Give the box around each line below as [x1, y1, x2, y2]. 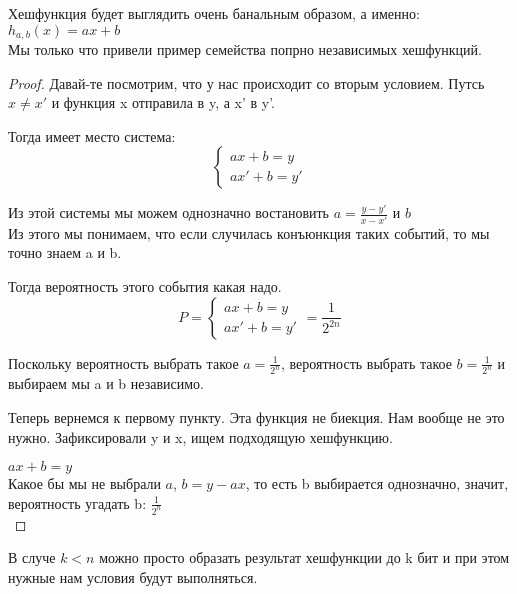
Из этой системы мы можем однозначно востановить [8, 202, 330, 223]
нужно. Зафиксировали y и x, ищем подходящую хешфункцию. [8, 426, 393, 447]
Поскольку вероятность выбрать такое [8, 352, 239, 373]
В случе [8, 547, 56, 568]
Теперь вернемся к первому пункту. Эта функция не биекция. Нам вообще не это [8, 406, 505, 427]
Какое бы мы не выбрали [8, 473, 161, 494]
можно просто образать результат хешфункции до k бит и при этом [99, 547, 510, 568]
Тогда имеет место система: [8, 125, 176, 146]
